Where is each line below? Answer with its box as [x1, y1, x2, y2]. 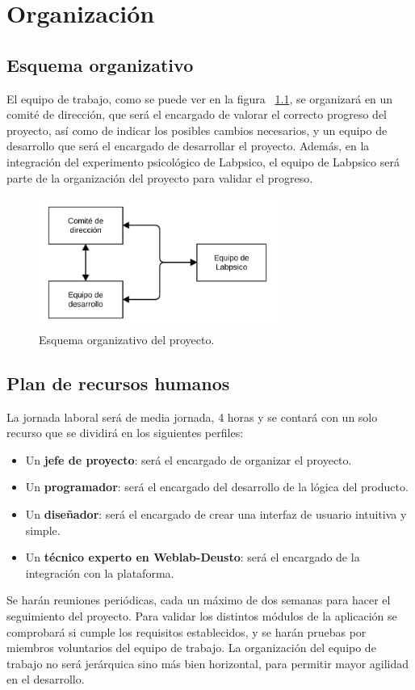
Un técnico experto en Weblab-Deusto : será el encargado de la [25, 549, 360, 566]
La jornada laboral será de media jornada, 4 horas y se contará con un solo [6, 408, 378, 425]
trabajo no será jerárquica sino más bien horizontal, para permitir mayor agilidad [6, 654, 409, 671]
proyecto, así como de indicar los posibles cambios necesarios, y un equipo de [6, 121, 388, 138]
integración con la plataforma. [25, 564, 174, 581]
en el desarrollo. [6, 671, 85, 688]
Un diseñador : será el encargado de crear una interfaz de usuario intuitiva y [25, 506, 407, 523]
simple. [25, 521, 61, 538]
